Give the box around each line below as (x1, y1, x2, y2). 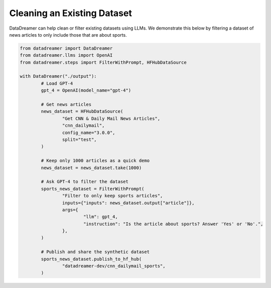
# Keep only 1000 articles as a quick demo (41, 158, 150, 164)
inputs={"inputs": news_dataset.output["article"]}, (62, 200, 195, 206)
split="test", (62, 137, 97, 142)
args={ (62, 207, 79, 213)
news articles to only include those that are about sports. (9, 32, 127, 38)
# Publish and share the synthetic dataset (41, 249, 150, 255)
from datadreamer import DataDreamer (20, 45, 113, 51)
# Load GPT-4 (41, 80, 73, 86)
